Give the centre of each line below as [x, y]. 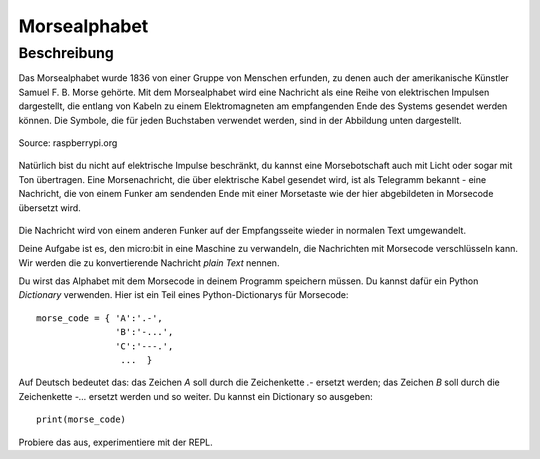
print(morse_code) [81, 419]
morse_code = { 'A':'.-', [100, 318]
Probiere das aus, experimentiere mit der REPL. [116, 442]
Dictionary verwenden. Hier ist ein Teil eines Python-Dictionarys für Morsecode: [183, 295]
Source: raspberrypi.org [68, 142]
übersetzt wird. [50, 207]
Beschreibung [66, 53]
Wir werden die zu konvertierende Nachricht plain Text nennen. [149, 262]
